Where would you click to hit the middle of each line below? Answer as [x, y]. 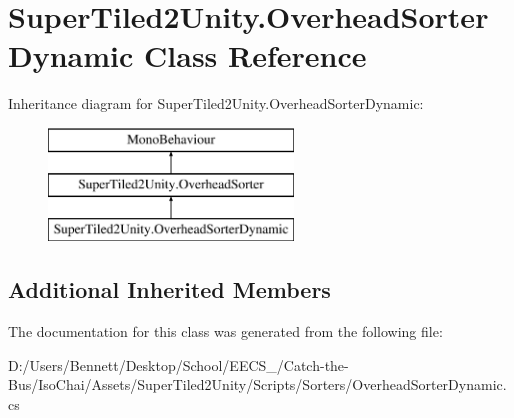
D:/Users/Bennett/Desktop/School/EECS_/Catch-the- [178, 364]
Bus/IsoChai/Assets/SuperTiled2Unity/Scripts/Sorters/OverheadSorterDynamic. [257, 384]
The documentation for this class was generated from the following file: [225, 331]
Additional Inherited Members [169, 289]
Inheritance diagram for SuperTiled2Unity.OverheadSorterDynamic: [216, 103]
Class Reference [255, 55]
